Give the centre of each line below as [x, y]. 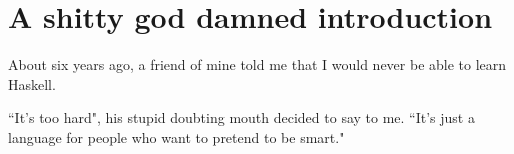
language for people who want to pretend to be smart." [176, 136]
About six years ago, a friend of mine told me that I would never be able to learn [257, 64]
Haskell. [32, 83]
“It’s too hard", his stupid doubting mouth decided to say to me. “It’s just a [241, 117]
